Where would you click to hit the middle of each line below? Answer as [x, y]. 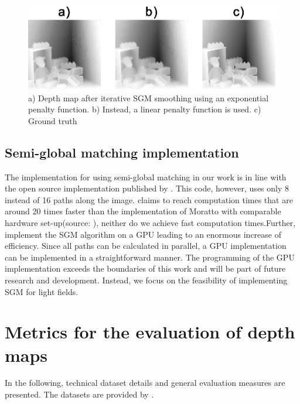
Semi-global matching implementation [122, 152]
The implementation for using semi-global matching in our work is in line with [146, 177]
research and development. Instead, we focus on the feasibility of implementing [146, 280]
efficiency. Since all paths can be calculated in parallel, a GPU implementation [146, 246]
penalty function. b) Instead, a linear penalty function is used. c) [145, 109]
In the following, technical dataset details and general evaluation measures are [145, 383]
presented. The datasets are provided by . [79, 394]
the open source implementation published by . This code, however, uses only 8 [147, 188]
